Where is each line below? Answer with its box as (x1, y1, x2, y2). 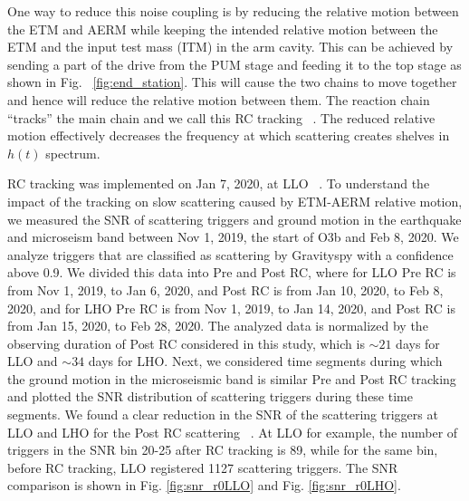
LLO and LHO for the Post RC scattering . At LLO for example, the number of (7, 422, 458, 441)
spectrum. (45, 143, 100, 162)
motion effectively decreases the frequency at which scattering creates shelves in (7, 126, 450, 145)
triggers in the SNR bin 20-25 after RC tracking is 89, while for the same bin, (7, 440, 438, 459)
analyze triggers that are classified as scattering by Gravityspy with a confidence (7, 245, 454, 264)
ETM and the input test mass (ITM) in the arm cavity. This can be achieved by (7, 37, 454, 56)
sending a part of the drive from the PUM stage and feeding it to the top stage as (7, 54, 462, 73)
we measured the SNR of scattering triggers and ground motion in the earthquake (7, 209, 462, 228)
